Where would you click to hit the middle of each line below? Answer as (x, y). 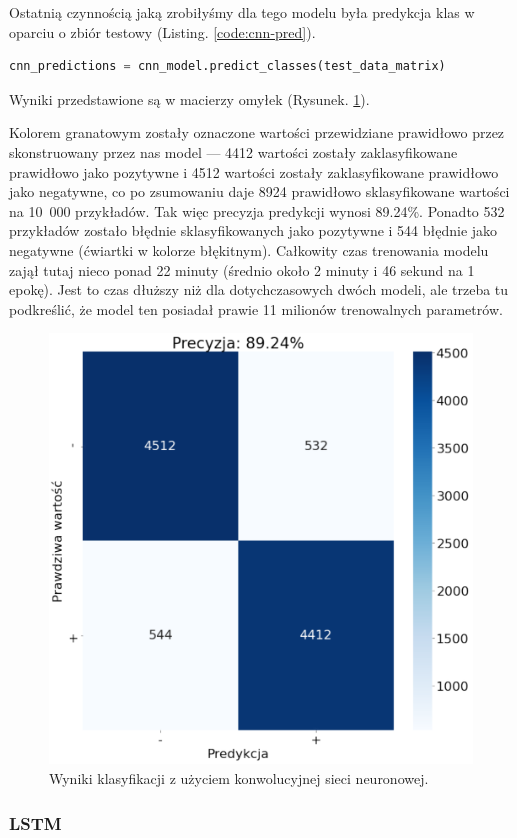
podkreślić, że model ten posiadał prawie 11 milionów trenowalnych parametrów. (256, 308)
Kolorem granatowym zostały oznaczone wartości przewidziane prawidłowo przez (257, 132)
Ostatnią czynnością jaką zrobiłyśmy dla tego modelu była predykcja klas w (242, 12)
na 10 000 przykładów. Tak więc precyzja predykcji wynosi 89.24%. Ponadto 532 (257, 210)
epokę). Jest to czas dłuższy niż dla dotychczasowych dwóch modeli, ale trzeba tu (259, 289)
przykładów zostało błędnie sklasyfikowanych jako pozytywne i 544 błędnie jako (253, 230)
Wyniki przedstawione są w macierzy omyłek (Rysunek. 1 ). (189, 98)
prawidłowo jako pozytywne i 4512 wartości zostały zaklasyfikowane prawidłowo (254, 171)
